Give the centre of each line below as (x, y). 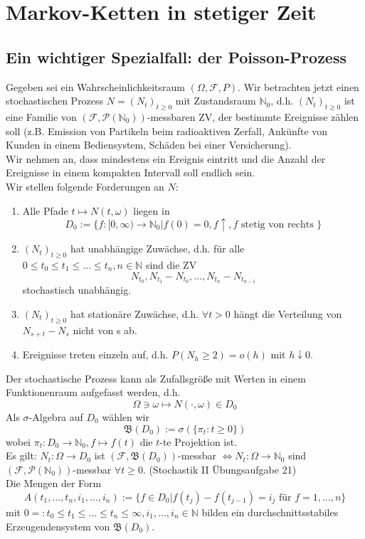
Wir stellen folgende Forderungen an (85, 186)
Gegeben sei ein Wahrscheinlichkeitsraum (96, 86)
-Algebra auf (56, 417)
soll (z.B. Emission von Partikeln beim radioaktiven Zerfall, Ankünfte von (167, 130)
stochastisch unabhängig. (77, 290)
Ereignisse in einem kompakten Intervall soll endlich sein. (131, 172)
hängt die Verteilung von (288, 313)
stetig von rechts (277, 224)
